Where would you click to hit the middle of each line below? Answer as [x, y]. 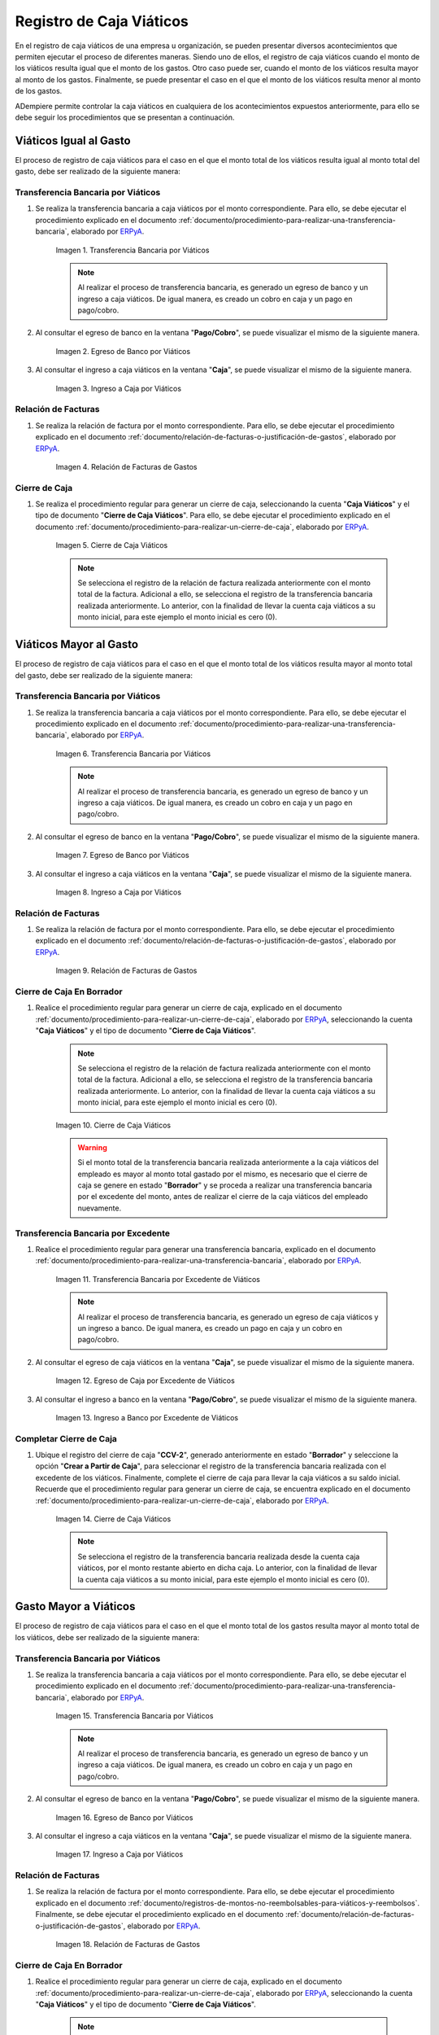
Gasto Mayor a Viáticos [75, 1606]
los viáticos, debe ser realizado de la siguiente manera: [107, 1637]
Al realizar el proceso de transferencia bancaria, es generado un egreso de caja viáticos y [228, 1317]
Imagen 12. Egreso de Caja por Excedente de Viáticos [145, 1381]
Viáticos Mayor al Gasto [76, 644]
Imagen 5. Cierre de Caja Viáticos [112, 545]
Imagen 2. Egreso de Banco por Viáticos [123, 351]
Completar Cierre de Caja [66, 1438]
